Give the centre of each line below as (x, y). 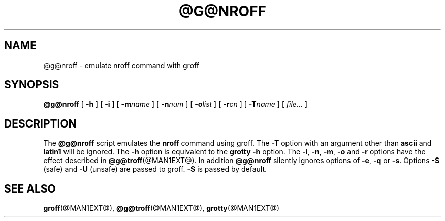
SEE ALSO (30, 188)
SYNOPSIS (32, 85)
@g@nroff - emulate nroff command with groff (121, 65)
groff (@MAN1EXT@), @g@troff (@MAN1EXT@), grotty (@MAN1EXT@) (162, 208)
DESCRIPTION (40, 123)
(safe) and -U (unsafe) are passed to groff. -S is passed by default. (155, 169)
